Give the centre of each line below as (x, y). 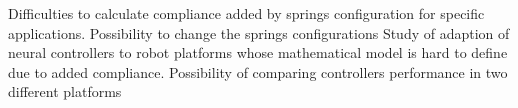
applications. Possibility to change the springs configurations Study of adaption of (259, 32)
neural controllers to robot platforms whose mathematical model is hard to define (258, 52)
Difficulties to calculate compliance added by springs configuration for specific (246, 13)
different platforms (65, 91)
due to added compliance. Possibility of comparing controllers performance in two (258, 71)
